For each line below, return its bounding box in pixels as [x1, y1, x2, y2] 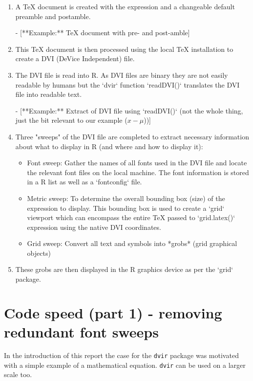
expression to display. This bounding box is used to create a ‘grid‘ [27, 202, 225, 213]
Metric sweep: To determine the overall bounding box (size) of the [27, 193, 225, 203]
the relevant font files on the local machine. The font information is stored [27, 167, 249, 177]
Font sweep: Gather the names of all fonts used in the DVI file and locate [27, 157, 247, 168]
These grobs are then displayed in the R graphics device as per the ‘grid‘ [15, 264, 233, 274]
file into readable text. [15, 89, 82, 99]
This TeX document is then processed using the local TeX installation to [15, 44, 233, 54]
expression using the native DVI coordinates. [27, 222, 161, 232]
